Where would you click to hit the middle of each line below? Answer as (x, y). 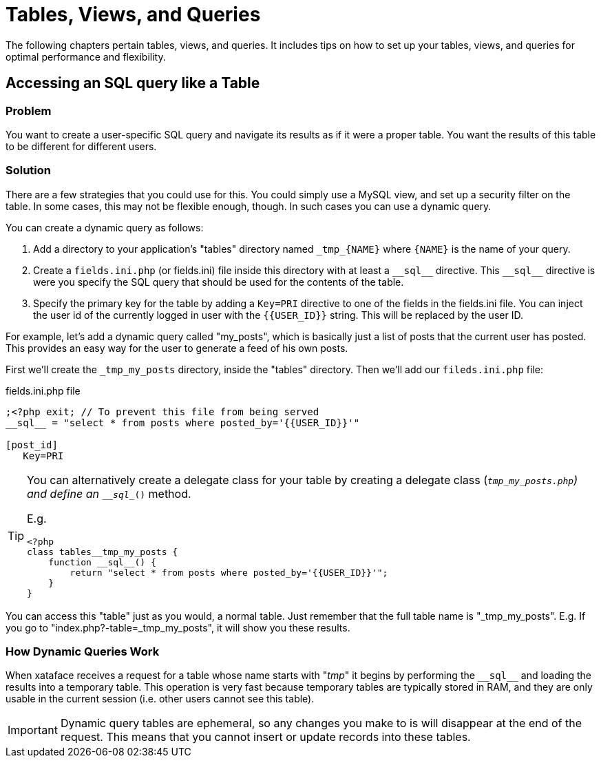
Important (33, 730)
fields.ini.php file (43, 390)
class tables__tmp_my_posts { (103, 552)
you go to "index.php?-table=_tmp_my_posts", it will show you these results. (178, 627)
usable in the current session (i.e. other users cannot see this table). (160, 699)
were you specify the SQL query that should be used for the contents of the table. (219, 282)
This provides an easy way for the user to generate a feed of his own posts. (177, 348)
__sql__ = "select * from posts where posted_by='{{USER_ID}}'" (183, 422)
